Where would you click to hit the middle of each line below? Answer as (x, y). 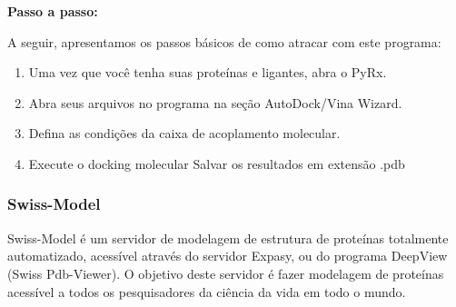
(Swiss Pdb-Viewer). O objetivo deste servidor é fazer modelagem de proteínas (226, 273)
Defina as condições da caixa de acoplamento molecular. (184, 133)
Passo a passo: (53, 11)
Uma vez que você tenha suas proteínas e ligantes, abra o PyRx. (208, 72)
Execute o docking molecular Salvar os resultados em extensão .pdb (217, 163)
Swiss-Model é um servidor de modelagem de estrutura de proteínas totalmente (228, 238)
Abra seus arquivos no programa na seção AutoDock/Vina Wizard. (215, 102)
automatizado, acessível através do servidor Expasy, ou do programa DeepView (228, 256)
